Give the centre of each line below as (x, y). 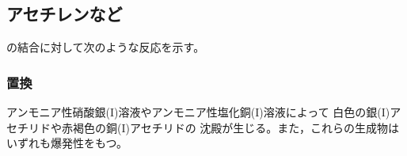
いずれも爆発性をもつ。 (67, 143)
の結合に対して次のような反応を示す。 (106, 47)
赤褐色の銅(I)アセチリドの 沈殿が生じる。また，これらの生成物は (230, 127)
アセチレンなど (65, 14)
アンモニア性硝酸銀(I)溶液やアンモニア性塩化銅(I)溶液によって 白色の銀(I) (198, 112)
